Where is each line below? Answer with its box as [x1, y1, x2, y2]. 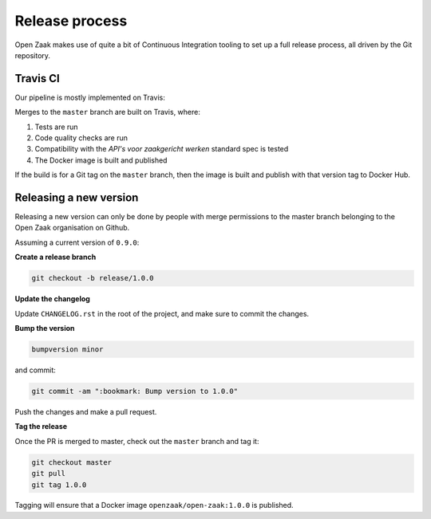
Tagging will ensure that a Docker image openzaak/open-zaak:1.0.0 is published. [14, 501, 295, 510]
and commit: [14, 365, 56, 375]
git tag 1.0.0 [31, 480, 87, 490]
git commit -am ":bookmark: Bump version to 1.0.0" [31, 387, 239, 395]
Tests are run [34, 122, 79, 132]
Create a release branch [14, 252, 97, 262]
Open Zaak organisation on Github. [14, 223, 130, 233]
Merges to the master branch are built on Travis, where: [14, 108, 201, 117]
